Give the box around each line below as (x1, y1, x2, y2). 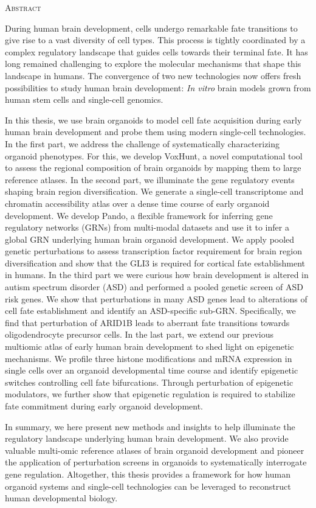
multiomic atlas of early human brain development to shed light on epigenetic (5, 340, 294, 353)
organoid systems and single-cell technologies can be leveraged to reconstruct (5, 479, 291, 492)
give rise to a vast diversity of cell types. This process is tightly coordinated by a (5, 33, 306, 46)
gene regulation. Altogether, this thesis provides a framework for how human (5, 467, 290, 480)
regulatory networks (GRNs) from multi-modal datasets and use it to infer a (5, 221, 289, 234)
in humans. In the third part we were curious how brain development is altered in (5, 268, 309, 281)
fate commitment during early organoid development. (5, 400, 204, 412)
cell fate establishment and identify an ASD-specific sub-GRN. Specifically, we (5, 304, 296, 317)
